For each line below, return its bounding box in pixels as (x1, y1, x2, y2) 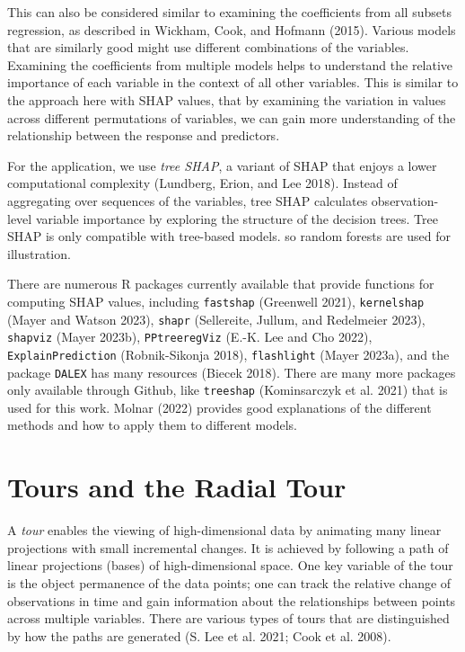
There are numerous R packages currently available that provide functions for (7, 274, 434, 293)
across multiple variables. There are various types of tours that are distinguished (7, 609, 450, 628)
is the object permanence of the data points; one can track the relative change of (7, 573, 452, 592)
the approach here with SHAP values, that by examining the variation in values (7, 90, 446, 109)
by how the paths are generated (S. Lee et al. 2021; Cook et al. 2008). (7, 626, 391, 645)
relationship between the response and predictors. (7, 126, 280, 145)
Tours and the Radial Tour (7, 469, 347, 505)
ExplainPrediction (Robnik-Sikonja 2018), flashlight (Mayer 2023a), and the (7, 344, 450, 363)
